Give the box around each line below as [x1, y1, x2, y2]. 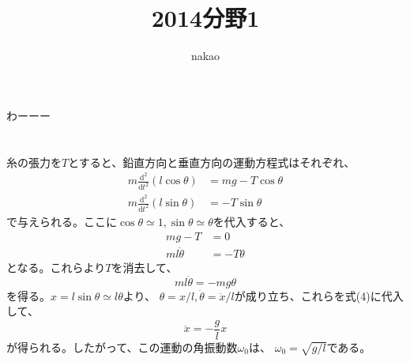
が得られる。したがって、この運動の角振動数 [6, 339, 238, 355]
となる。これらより [6, 258, 106, 275]
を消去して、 [111, 258, 178, 275]
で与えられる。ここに [6, 213, 117, 230]
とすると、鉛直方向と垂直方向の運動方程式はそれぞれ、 [68, 153, 355, 170]
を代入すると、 [213, 213, 291, 230]
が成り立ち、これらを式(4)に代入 [234, 287, 404, 304]
